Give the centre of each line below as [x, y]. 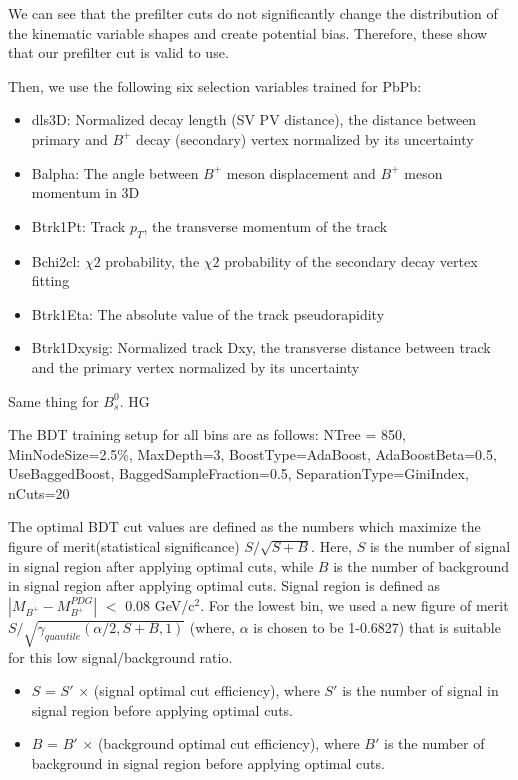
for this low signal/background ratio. [120, 656]
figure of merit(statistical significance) [124, 546]
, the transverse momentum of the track [265, 225]
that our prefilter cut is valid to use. [118, 52]
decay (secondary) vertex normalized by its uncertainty [305, 138]
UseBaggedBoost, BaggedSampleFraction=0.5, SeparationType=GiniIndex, [238, 473]
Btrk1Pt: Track [78, 225]
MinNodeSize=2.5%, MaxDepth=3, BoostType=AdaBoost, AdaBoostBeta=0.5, [252, 453]
